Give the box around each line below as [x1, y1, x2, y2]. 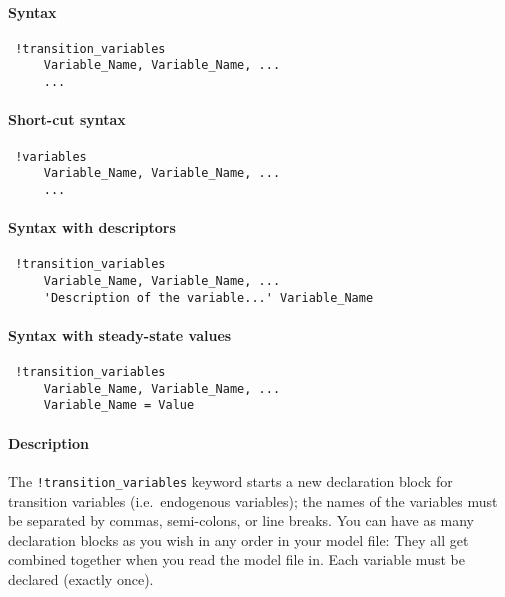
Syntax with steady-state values [8, 324, 232, 345]
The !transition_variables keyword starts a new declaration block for [8, 470, 453, 491]
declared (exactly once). [8, 568, 154, 589]
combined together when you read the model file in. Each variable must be [8, 549, 465, 570]
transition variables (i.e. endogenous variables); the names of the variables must [8, 490, 498, 511]
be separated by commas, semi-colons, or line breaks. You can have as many [8, 510, 475, 531]
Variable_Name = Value [43, 398, 195, 413]
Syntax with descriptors [8, 217, 176, 238]
